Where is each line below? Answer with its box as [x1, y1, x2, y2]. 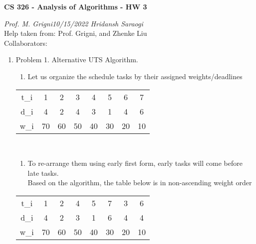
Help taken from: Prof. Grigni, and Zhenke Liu [4, 28, 147, 38]
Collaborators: [4, 37, 47, 48]
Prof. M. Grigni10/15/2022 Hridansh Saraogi [4, 18, 143, 28]
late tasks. [27, 167, 59, 178]
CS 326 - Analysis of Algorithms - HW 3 [4, 1, 147, 11]
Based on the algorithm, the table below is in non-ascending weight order [27, 177, 252, 188]
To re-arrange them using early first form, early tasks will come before [27, 158, 243, 168]
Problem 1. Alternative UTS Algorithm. [15, 54, 138, 65]
